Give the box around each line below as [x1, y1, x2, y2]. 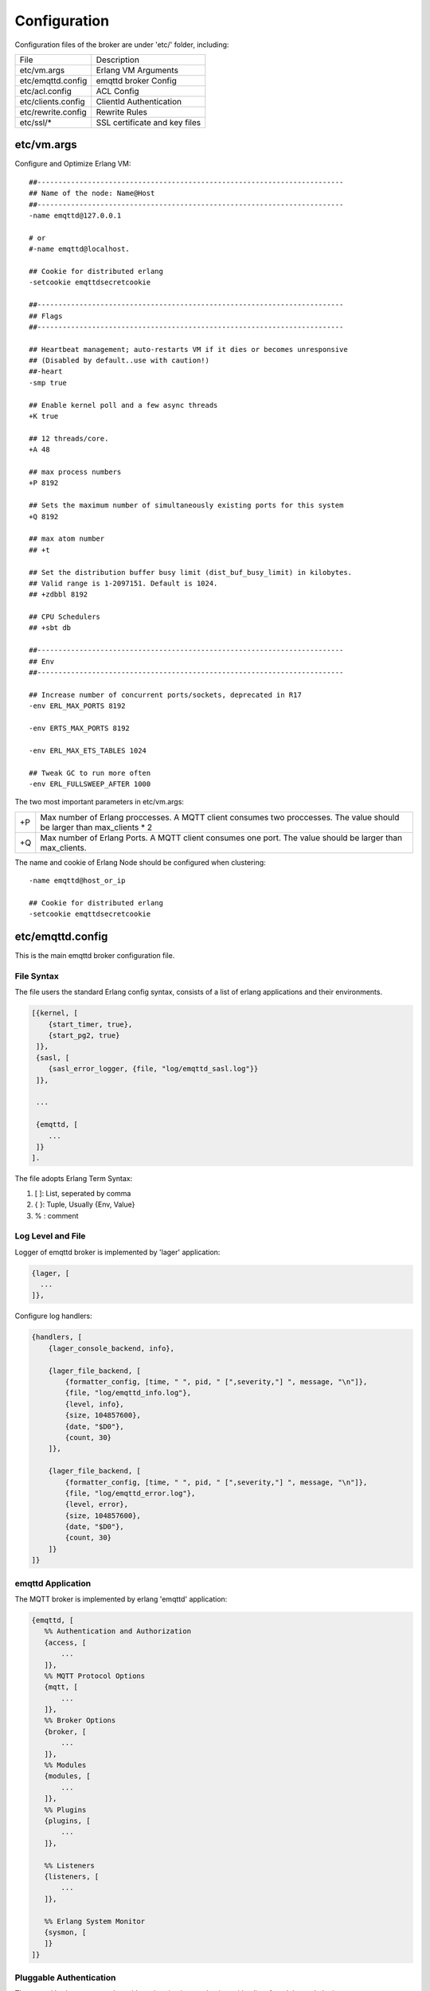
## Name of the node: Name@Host [29, 189, 155, 198]
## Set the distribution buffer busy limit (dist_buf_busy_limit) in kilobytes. [29, 568, 353, 577]
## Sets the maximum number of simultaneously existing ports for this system [29, 501, 344, 510]
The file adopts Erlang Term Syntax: [14, 1174, 133, 1183]
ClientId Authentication [96, 96, 182, 107]
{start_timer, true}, [48, 1019, 133, 1029]
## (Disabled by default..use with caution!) [29, 356, 210, 366]
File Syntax [14, 970, 59, 981]
